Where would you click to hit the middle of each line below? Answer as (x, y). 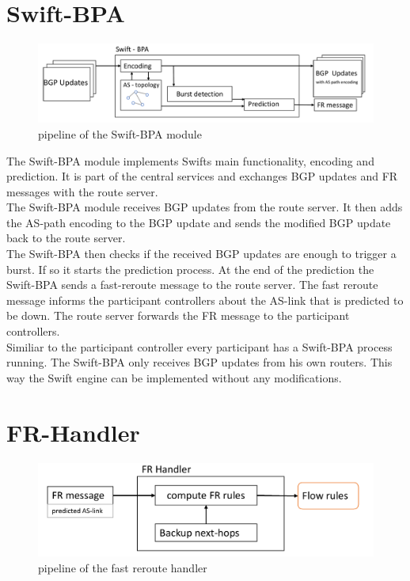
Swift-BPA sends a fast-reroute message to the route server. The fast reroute (192, 285)
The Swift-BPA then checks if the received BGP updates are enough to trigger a (201, 254)
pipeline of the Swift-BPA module (120, 133)
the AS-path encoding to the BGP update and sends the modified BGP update (199, 222)
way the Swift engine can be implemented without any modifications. (174, 377)
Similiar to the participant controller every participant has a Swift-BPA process (199, 346)
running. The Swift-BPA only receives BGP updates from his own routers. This (199, 362)
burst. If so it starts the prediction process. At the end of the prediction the (190, 269)
